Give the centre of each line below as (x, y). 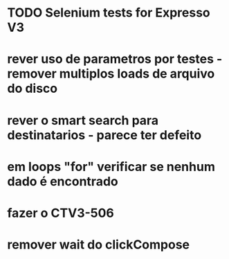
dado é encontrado (63, 181)
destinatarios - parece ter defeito (104, 135)
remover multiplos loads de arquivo (111, 74)
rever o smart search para (83, 120)
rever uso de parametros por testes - (115, 59)
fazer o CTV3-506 (61, 213)
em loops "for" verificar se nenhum (111, 167)
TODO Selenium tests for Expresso (109, 13)
